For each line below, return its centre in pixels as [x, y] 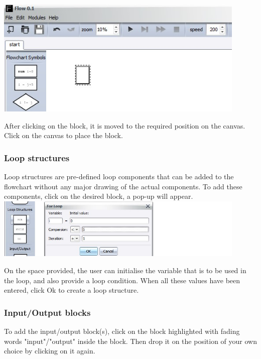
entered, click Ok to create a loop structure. [72, 290]
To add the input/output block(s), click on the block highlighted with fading [122, 331]
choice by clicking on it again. [50, 351]
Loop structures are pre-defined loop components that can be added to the [119, 176]
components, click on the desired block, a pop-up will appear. [99, 196]
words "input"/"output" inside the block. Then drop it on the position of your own [130, 341]
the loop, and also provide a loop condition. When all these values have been [122, 280]
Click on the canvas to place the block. [63, 135]
